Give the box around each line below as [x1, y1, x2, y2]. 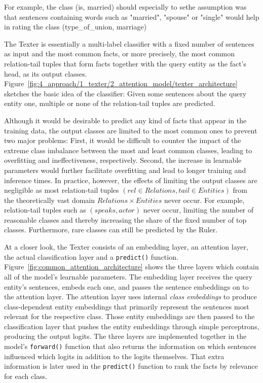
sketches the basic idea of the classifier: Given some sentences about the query [4, 88, 247, 98]
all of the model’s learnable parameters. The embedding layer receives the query [4, 271, 253, 282]
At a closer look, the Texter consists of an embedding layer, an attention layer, [4, 241, 248, 252]
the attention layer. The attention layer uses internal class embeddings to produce [4, 291, 257, 302]
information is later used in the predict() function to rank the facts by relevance [4, 361, 258, 371]
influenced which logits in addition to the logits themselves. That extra [4, 351, 224, 361]
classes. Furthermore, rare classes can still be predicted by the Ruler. [4, 224, 218, 235]
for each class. [4, 370, 47, 381]
